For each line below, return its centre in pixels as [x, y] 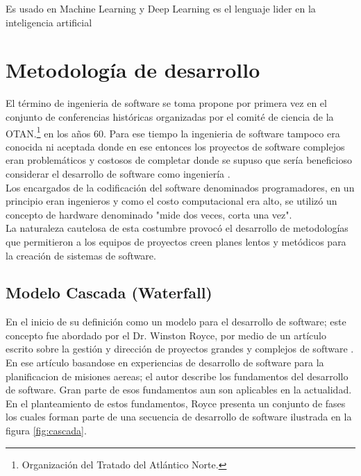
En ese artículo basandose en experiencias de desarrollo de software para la [165, 363]
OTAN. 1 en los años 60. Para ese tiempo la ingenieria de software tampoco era [173, 132]
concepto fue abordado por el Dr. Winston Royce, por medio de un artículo [166, 335]
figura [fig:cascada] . [46, 431]
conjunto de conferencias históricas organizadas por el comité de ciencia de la [170, 116]
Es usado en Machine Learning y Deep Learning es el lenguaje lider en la [161, 8]
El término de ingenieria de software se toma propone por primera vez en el [166, 103]
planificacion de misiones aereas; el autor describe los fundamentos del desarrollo [177, 376]
